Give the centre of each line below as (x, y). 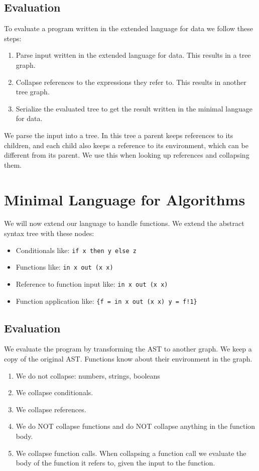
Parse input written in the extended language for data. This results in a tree (133, 55)
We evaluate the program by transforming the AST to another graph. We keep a (128, 349)
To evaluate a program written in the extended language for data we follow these (129, 28)
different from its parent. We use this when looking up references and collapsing (127, 155)
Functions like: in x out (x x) (64, 267)
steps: (13, 38)
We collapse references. (51, 409)
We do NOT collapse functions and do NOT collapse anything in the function (136, 426)
